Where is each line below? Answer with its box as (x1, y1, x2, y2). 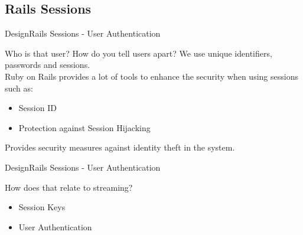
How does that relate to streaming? (5, 181, 133, 193)
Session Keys (18, 201, 66, 213)
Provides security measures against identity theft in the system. (5, 141, 235, 154)
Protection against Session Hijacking (18, 121, 151, 133)
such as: (5, 81, 33, 94)
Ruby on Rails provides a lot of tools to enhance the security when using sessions (5, 70, 298, 82)
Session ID (18, 102, 57, 114)
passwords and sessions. (5, 58, 90, 71)
